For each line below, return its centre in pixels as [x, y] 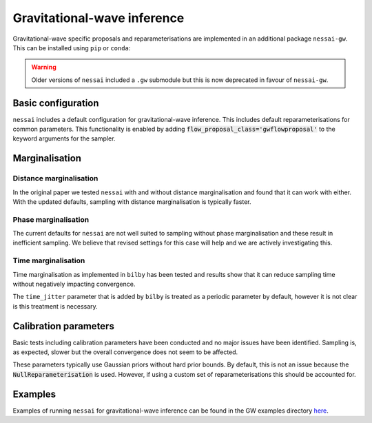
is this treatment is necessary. [55, 306]
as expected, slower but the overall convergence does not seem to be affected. [125, 352]
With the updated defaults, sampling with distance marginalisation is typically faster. [132, 202]
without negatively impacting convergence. [74, 284]
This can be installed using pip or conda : [72, 48]
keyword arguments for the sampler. [64, 138]
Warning [44, 67]
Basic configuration [56, 103]
